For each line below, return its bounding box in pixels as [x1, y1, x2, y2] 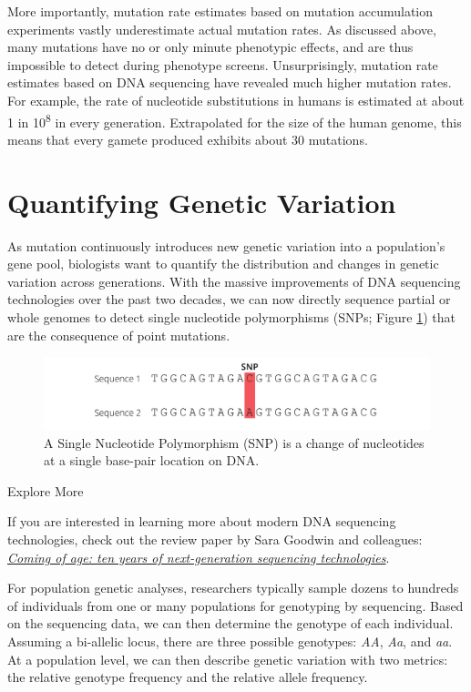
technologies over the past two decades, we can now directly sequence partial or [7, 290, 451, 309]
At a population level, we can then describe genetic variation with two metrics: [7, 649, 448, 668]
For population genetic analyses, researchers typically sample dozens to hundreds [7, 578, 459, 597]
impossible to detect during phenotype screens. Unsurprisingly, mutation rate [7, 55, 438, 74]
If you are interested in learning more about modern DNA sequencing [7, 512, 396, 531]
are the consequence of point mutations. [7, 325, 230, 344]
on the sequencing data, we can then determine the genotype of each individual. [7, 614, 454, 633]
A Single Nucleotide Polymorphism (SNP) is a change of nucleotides [44, 432, 425, 452]
